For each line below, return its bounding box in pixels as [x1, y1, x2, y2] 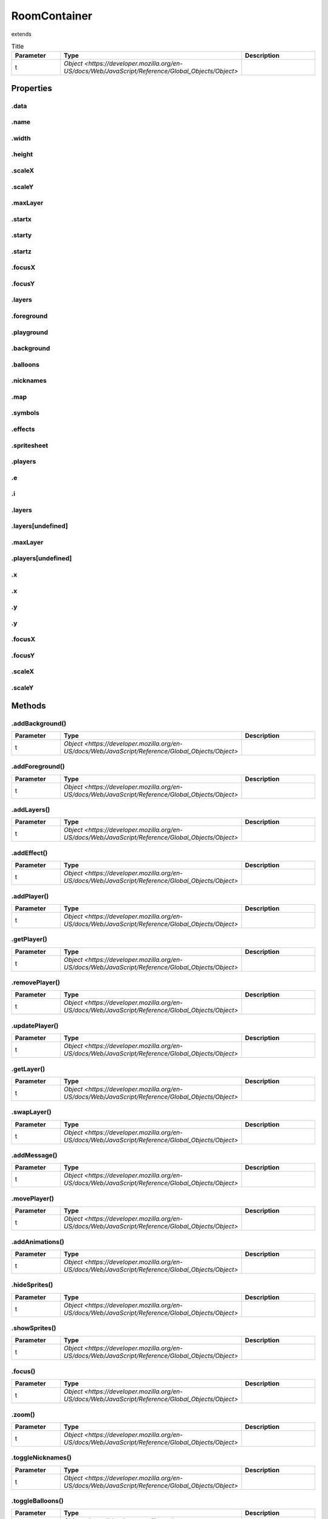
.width [11, 134, 31, 142]
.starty [11, 231, 32, 239]
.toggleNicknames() [11, 1453, 72, 1462]
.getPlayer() [11, 935, 48, 944]
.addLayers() [11, 806, 50, 814]
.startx [11, 214, 32, 223]
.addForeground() [11, 763, 65, 771]
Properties [11, 83, 52, 94]
